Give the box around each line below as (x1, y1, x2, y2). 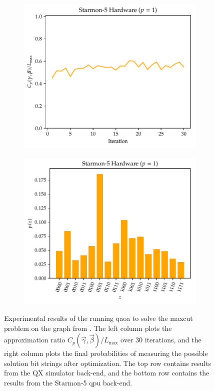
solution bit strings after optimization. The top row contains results (4, 357, 211, 368)
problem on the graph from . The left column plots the (4, 322, 172, 333)
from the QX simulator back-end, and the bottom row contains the (4, 367, 209, 378)
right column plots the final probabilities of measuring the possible (4, 348, 208, 358)
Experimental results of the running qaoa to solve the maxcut (4, 312, 193, 323)
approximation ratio (4, 334, 65, 345)
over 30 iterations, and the (120, 334, 201, 345)
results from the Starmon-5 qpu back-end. (4, 377, 132, 387)
